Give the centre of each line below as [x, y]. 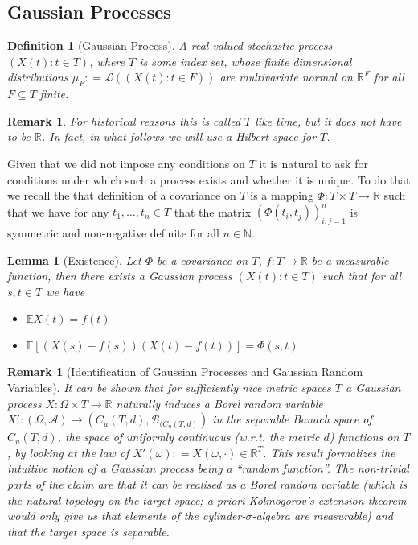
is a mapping [282, 195]
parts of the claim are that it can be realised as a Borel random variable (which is [207, 483]
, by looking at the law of [68, 452]
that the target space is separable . [88, 531]
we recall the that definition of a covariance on [122, 195]
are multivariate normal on [286, 77]
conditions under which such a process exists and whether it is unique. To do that [209, 179]
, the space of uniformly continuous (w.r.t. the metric [189, 437]
